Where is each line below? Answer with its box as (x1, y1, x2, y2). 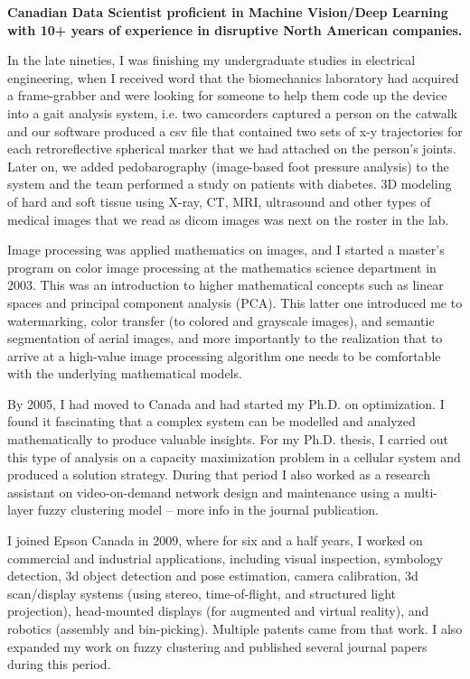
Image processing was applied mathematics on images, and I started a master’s (7, 240, 445, 259)
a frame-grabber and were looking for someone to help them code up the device (7, 86, 447, 105)
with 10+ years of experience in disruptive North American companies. (7, 20, 463, 39)
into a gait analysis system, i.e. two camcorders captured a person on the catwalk (7, 103, 457, 122)
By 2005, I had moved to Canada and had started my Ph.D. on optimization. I (7, 394, 445, 413)
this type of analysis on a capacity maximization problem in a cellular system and (7, 447, 461, 466)
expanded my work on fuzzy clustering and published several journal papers (7, 637, 428, 656)
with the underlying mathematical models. (7, 364, 242, 383)
